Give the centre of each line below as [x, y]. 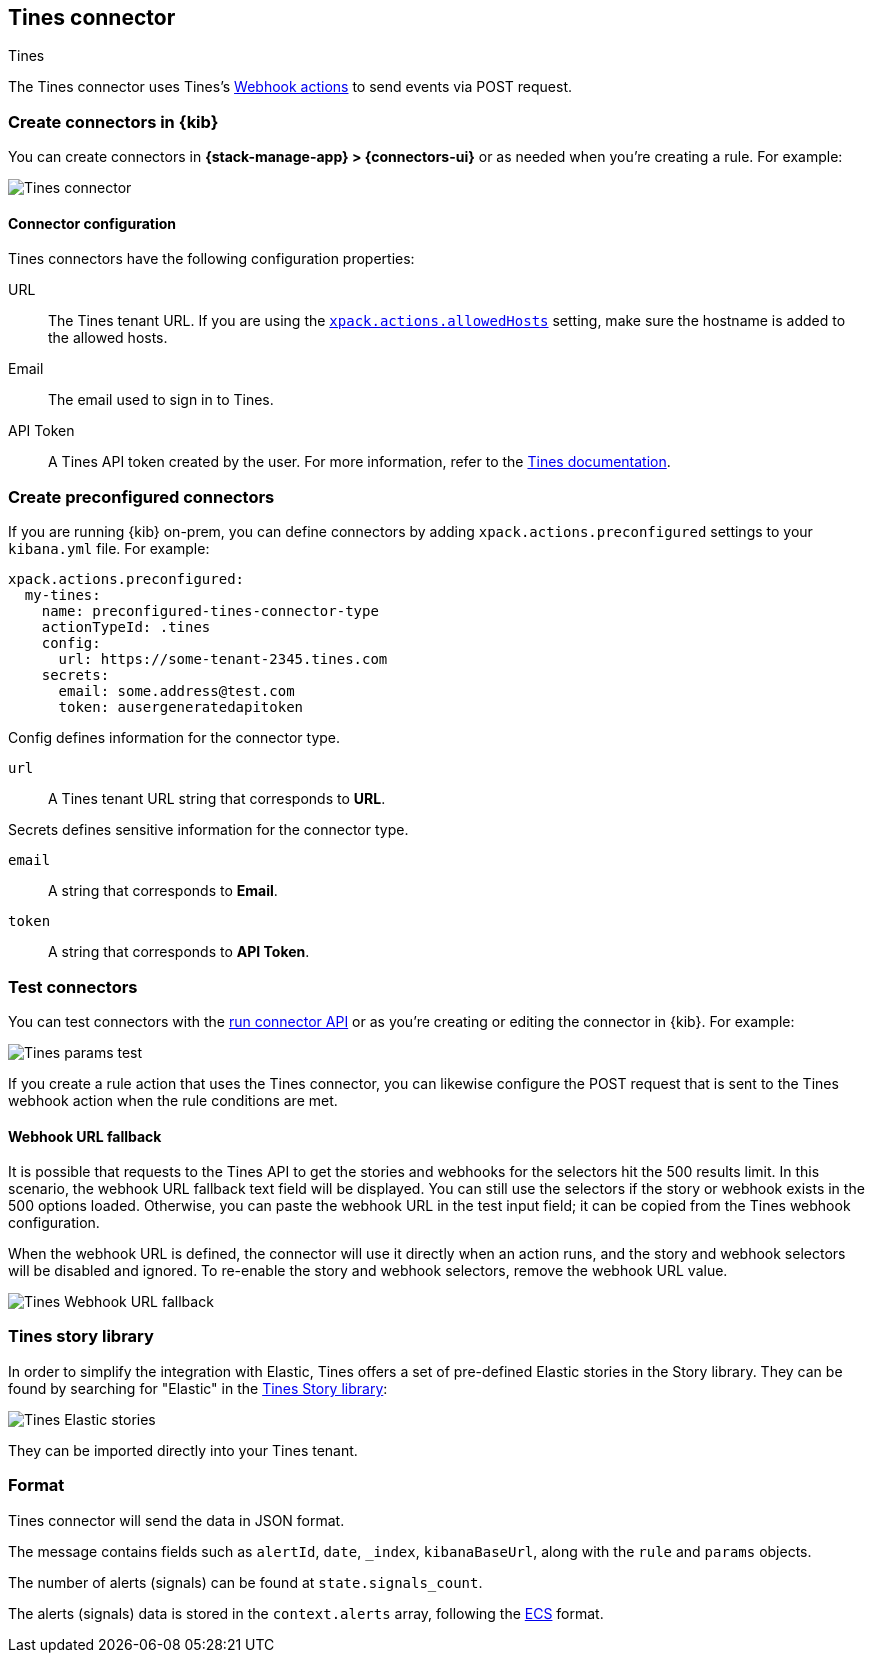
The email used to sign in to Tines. [161, 400]
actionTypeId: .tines [126, 627]
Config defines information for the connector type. [174, 738]
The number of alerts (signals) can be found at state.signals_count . [245, 1582]
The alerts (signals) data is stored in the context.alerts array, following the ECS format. [306, 1613]
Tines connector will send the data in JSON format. [176, 1520]
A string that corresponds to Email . [163, 891]
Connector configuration [92, 223]
